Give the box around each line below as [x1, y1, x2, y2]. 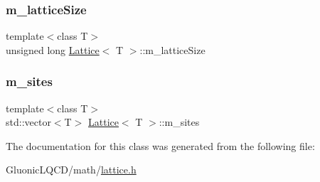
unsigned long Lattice [6, 42, 100, 57]
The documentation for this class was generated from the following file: [6, 138, 315, 153]
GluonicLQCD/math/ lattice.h [6, 162, 137, 177]
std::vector [6, 114, 51, 129]
